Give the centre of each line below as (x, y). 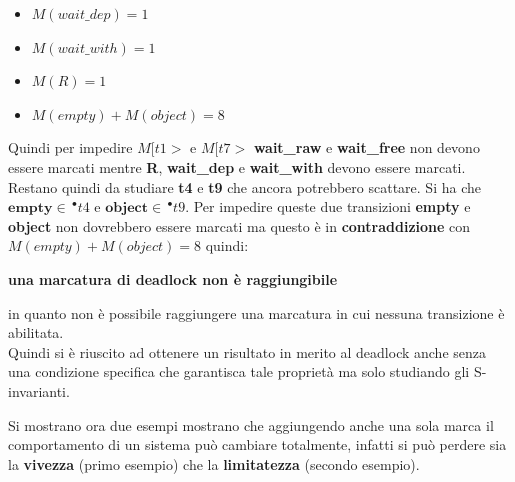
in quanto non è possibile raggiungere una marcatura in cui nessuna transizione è (256, 312)
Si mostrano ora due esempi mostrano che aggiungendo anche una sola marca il (251, 424)
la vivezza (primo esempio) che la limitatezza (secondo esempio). (214, 463)
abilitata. (36, 332)
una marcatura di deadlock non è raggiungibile (173, 278)
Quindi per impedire (70, 147)
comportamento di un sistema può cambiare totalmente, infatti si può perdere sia (257, 444)
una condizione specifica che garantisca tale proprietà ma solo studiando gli (239, 371)
